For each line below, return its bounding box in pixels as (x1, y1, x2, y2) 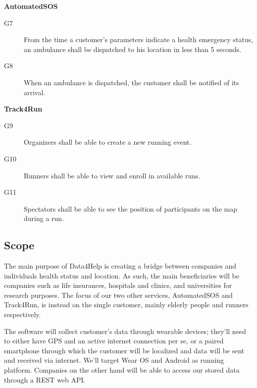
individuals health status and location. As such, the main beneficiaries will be (4, 270, 239, 280)
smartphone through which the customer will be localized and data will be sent (4, 345, 245, 355)
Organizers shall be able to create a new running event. (24, 137, 192, 147)
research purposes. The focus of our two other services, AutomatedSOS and (4, 289, 233, 300)
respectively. (4, 309, 41, 320)
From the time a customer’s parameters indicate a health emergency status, (24, 34, 254, 45)
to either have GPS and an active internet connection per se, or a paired (4, 335, 224, 346)
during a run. (24, 213, 64, 223)
